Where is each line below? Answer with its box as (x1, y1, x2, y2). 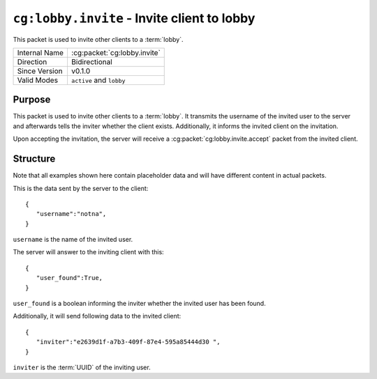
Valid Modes (17, 75, 59, 85)
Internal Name (17, 47, 64, 57)
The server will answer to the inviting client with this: (13, 248, 164, 256)
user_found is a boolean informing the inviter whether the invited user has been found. (13, 300, 266, 308)
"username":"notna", (36, 210, 107, 218)
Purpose (13, 94, 51, 106)
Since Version (17, 66, 63, 76)
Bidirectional (71, 56, 113, 66)
